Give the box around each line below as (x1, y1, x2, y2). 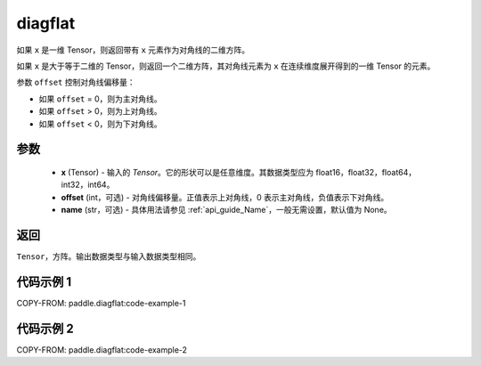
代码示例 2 (16, 321, 75, 336)
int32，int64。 (61, 179, 115, 191)
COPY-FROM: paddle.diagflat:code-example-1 (16, 297, 186, 308)
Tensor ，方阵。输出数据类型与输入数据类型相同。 (16, 250, 201, 262)
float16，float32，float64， (315, 167, 417, 177)
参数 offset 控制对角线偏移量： (16, 77, 135, 88)
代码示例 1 (16, 274, 72, 289)
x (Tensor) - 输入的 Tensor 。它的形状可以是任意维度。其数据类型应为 (61, 167, 314, 177)
